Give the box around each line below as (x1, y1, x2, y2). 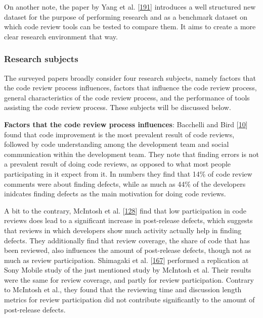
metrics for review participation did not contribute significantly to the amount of (4, 294, 255, 305)
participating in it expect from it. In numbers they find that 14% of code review (4, 168, 252, 179)
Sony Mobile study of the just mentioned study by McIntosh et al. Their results (4, 264, 251, 275)
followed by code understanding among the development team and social (4, 139, 229, 149)
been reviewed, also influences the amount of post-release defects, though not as (4, 245, 251, 255)
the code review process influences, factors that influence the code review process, (4, 82, 257, 93)
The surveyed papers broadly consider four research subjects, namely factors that (4, 72, 256, 83)
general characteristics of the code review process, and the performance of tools (4, 92, 250, 102)
